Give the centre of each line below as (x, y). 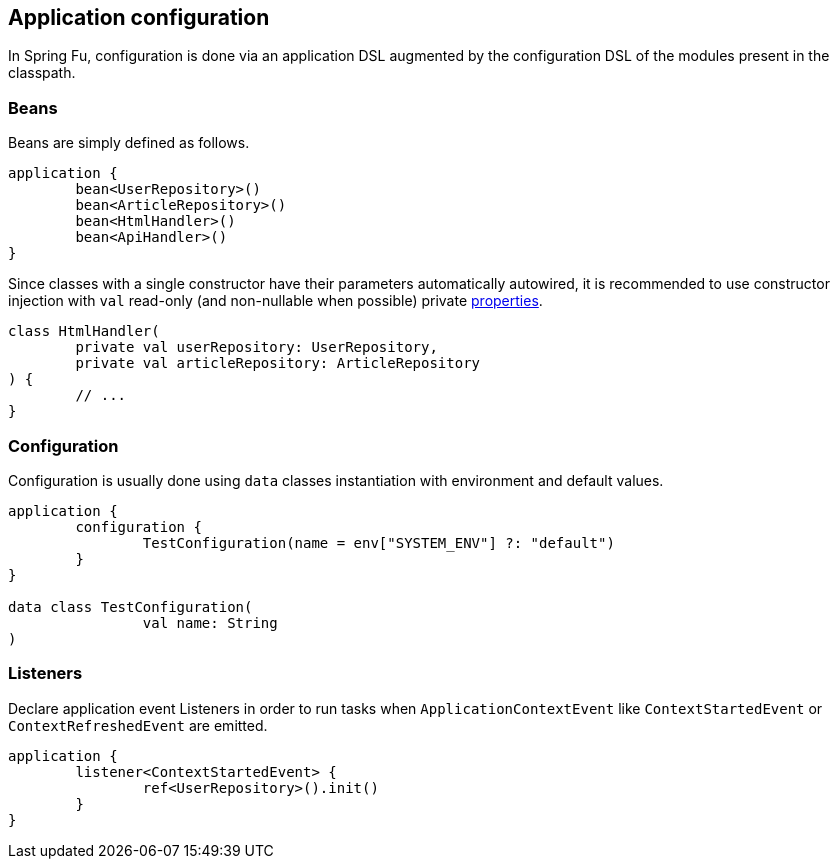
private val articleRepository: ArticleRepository (278, 363)
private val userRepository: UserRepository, (256, 347)
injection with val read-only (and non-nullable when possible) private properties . (275, 301)
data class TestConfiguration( (130, 606)
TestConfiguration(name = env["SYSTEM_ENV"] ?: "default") (378, 542)
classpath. (42, 73)
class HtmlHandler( (84, 331)
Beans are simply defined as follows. (129, 143)
